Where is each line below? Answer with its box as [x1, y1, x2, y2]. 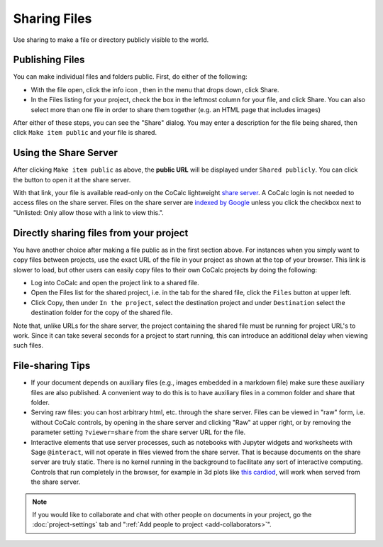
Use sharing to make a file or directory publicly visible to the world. [13, 35, 209, 44]
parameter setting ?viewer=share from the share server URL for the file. [30, 428, 246, 436]
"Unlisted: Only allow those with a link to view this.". [13, 208, 165, 216]
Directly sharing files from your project [13, 227, 189, 239]
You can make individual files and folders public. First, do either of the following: [13, 72, 248, 81]
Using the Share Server [13, 147, 118, 159]
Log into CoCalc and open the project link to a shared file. [30, 278, 199, 287]
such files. [13, 341, 44, 350]
